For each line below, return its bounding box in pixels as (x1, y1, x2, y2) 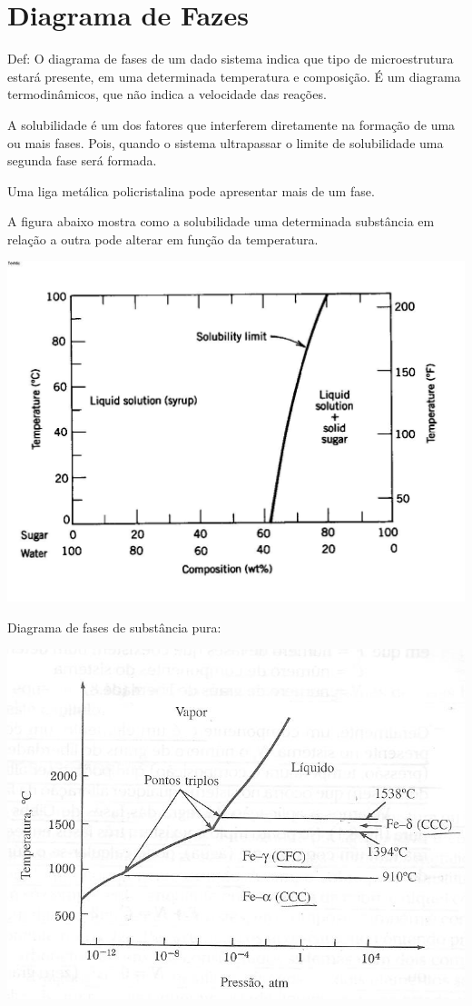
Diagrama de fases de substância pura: (7, 617, 221, 636)
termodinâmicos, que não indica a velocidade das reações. (7, 85, 327, 104)
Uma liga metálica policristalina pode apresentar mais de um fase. (7, 181, 375, 200)
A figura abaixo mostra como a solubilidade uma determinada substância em (7, 212, 435, 231)
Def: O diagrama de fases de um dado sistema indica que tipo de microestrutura (7, 49, 454, 68)
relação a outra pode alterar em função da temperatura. (7, 229, 319, 248)
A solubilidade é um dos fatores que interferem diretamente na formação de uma (7, 115, 456, 134)
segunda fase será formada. (7, 151, 157, 170)
